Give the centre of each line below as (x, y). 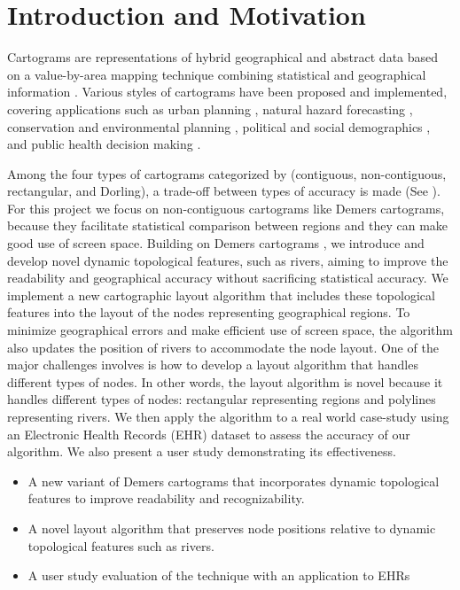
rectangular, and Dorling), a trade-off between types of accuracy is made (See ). (224, 191)
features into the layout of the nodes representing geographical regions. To (209, 312)
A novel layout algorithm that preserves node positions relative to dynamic (232, 528)
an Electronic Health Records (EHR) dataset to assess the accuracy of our (209, 434)
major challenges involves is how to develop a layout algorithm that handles (213, 365)
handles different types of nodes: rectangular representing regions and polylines (222, 399)
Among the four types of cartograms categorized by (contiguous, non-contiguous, (227, 173)
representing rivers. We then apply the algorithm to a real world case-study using (228, 416)
